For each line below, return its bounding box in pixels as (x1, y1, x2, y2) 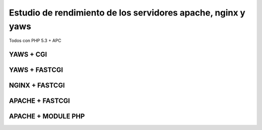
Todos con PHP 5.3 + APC (9, 38, 62, 44)
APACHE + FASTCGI (9, 97, 70, 105)
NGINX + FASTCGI (9, 81, 65, 90)
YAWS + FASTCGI (9, 66, 63, 74)
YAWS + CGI (9, 50, 47, 59)
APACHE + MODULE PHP (9, 112, 85, 121)
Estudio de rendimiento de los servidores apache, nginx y (9, 7, 246, 18)
